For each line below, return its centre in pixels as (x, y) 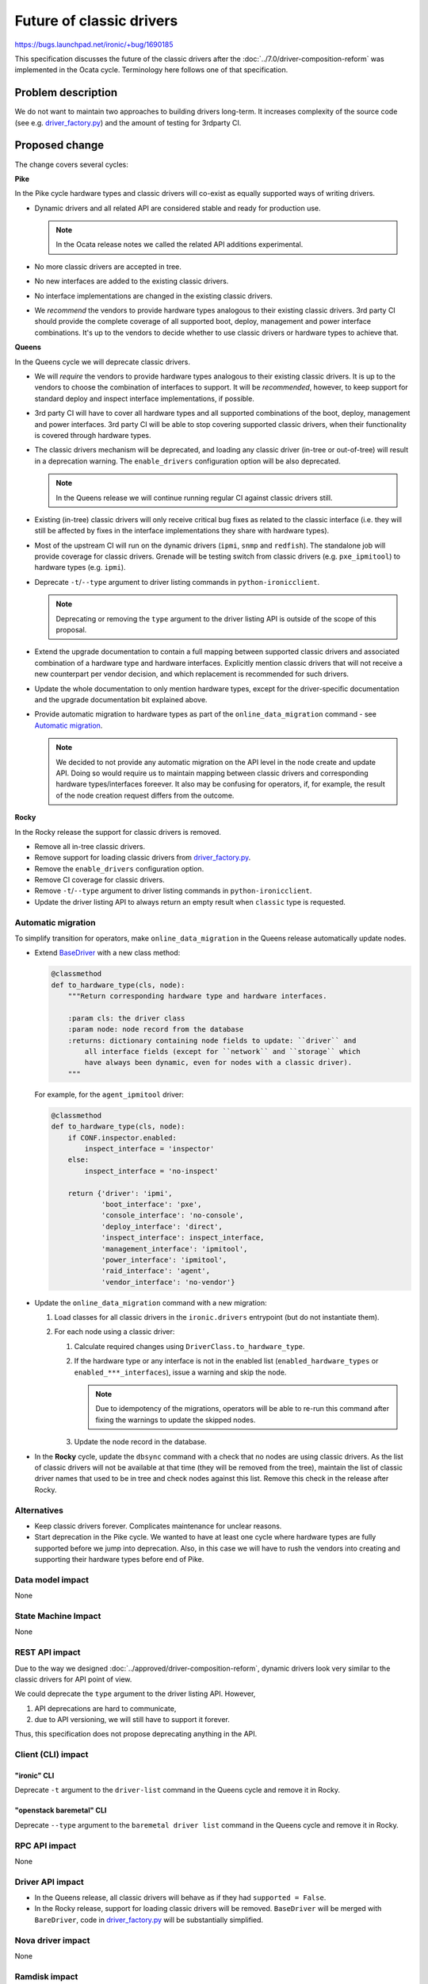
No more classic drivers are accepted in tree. (108, 267)
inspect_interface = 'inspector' (149, 1149)
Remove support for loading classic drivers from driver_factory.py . (143, 858)
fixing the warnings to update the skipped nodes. (176, 1420)
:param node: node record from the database (156, 1029)
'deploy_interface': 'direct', (162, 1227)
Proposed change (59, 146)
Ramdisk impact (46, 1976)
